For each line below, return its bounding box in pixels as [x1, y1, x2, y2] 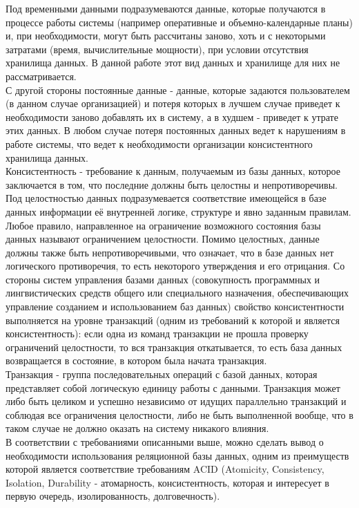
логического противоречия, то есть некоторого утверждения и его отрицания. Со [6, 258, 345, 273]
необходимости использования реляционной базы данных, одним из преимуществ [6, 448, 349, 462]
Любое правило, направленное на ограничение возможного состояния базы [6, 218, 321, 232]
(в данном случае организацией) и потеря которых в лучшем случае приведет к [6, 96, 340, 111]
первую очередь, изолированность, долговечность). [6, 489, 220, 503]
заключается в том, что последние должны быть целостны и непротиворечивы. [6, 177, 338, 191]
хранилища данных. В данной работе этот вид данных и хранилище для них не [6, 55, 340, 70]
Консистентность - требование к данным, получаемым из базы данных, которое [6, 164, 340, 178]
